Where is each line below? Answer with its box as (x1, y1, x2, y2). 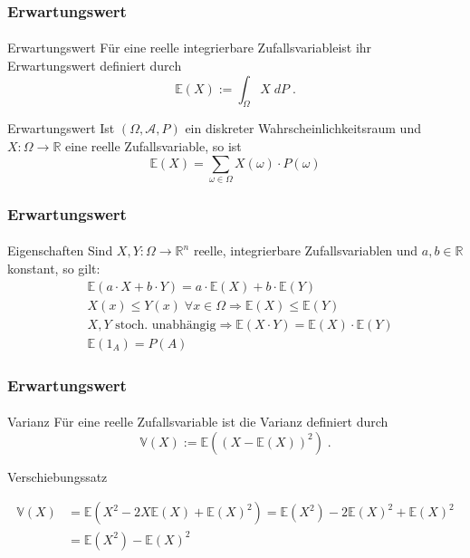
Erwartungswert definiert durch (7, 56, 182, 75)
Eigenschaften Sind (7, 241, 113, 260)
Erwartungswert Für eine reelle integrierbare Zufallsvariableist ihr (7, 38, 372, 57)
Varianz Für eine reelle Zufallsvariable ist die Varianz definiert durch (7, 412, 388, 431)
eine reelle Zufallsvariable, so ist (64, 137, 242, 156)
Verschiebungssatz (7, 467, 108, 486)
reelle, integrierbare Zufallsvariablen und (193, 241, 418, 260)
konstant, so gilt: (7, 258, 101, 277)
